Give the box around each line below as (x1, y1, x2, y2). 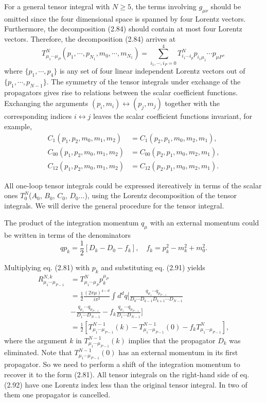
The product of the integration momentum (4, 217, 139, 228)
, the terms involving (131, 1, 197, 11)
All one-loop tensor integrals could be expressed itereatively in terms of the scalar (4, 180, 262, 190)
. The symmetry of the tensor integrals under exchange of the (46, 76, 241, 86)
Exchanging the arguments (4, 98, 88, 109)
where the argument (4, 335, 67, 345)
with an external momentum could (150, 217, 259, 228)
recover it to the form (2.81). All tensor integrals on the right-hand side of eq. (4, 369, 250, 380)
